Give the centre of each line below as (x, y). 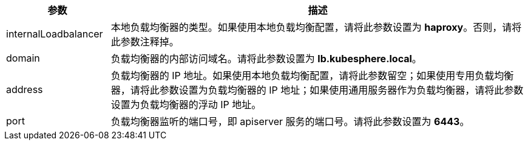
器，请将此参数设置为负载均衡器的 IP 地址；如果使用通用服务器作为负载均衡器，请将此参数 (317, 90)
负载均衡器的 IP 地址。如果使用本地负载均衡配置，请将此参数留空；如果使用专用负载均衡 (312, 76)
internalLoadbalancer (55, 34)
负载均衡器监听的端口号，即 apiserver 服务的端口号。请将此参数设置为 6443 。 (290, 121)
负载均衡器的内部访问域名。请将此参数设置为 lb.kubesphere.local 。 (266, 59)
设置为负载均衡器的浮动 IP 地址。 (186, 105)
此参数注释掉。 (145, 42)
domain (23, 58)
